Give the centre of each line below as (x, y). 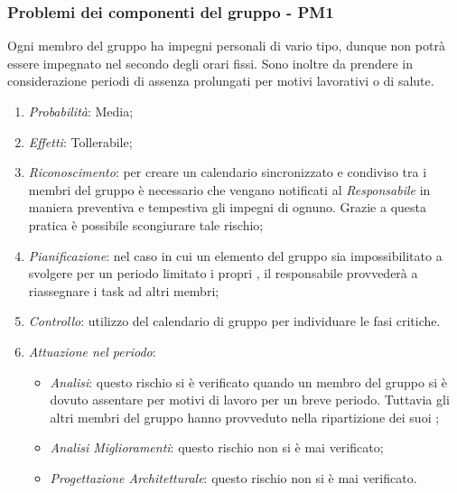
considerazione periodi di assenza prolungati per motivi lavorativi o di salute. (221, 81)
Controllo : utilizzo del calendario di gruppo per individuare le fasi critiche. (234, 321)
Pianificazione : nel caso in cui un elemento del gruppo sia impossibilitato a (235, 255)
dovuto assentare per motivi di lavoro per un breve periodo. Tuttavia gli (250, 400)
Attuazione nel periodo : (92, 351)
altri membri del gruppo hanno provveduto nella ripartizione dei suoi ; (245, 417)
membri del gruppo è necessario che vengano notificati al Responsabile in (229, 189)
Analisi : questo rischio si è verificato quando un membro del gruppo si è (248, 381)
